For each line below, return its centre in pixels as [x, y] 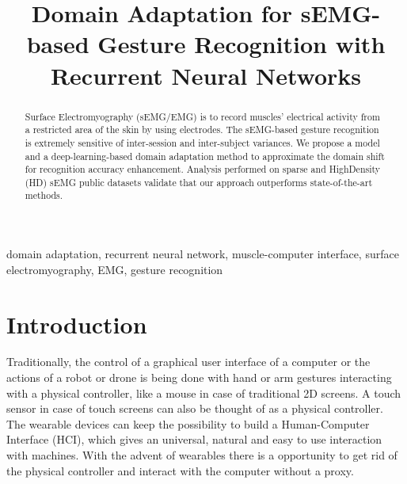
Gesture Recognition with [242, 44]
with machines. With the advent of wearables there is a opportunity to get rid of [202, 455]
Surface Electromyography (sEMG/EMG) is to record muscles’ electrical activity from [202, 116]
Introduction [77, 324]
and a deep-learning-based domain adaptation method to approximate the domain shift [205, 156]
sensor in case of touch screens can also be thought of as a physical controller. [195, 408]
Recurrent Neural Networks [206, 75]
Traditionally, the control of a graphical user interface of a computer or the [188, 362]
